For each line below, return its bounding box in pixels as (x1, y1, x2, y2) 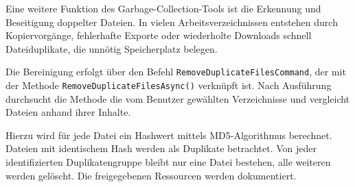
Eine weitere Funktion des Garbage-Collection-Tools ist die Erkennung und (5, 1, 321, 15)
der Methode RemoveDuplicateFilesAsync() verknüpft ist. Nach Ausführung (5, 78, 332, 92)
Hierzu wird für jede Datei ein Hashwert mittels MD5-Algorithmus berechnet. (5, 127, 332, 142)
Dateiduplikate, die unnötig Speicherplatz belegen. (5, 41, 218, 55)
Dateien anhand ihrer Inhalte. (5, 105, 131, 119)
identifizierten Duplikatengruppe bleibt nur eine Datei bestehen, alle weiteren (5, 155, 331, 169)
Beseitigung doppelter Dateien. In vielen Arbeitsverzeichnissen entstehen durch (5, 14, 338, 29)
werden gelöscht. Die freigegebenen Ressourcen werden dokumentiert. (5, 168, 297, 182)
